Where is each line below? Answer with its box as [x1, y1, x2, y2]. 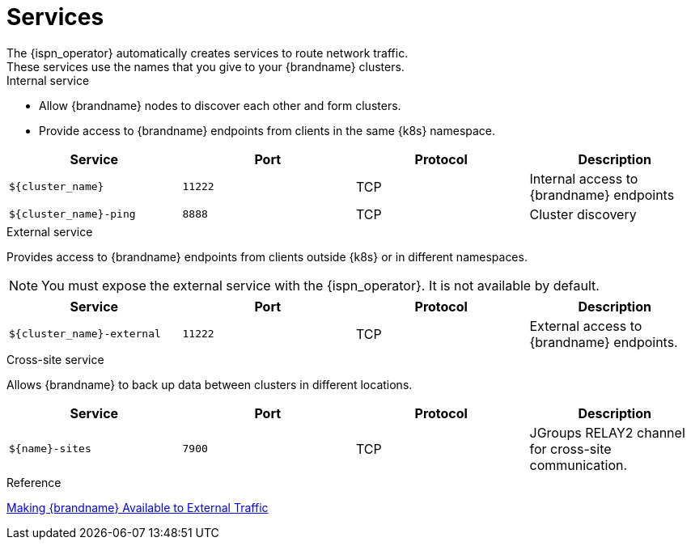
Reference [6, 475, 61, 489]
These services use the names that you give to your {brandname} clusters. [6, 59, 405, 74]
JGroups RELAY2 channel [529, 424, 685, 441]
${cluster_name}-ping [9, 208, 136, 221]
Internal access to [529, 170, 638, 187]
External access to [529, 317, 642, 334]
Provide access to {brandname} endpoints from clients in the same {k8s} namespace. [39, 123, 496, 138]
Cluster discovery [529, 205, 637, 222]
